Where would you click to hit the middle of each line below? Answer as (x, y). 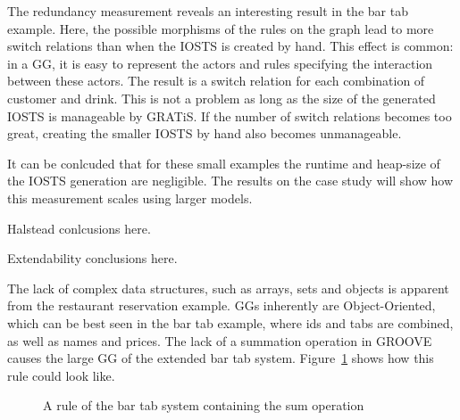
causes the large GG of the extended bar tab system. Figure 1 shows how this (221, 358)
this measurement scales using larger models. (130, 198)
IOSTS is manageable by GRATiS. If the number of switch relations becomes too (230, 115)
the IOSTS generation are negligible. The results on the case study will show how (230, 181)
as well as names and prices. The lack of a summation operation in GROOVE (220, 340)
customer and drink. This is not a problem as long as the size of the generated (222, 98)
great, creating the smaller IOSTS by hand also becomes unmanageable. (205, 133)
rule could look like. (61, 375)
